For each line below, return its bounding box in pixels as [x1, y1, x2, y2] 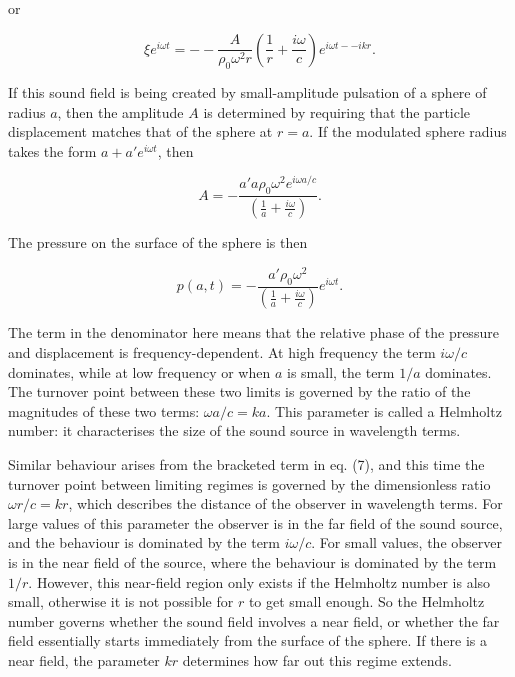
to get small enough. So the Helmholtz [248, 591, 485, 612]
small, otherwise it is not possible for [8, 591, 234, 612]
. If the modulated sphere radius [309, 121, 507, 142]
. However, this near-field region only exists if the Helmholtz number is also [28, 571, 491, 592]
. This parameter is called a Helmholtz [266, 400, 502, 421]
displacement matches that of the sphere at [8, 121, 273, 142]
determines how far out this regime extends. [182, 649, 452, 670]
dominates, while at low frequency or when [8, 361, 271, 382]
